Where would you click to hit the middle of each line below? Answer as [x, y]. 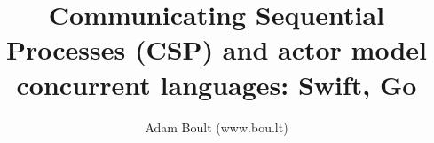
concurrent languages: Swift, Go [217, 84]
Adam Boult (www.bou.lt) [217, 127]
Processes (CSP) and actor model [216, 49]
